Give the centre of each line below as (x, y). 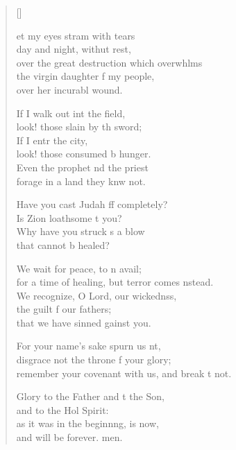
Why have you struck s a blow (81, 231)
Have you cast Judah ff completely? (92, 204)
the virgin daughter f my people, (85, 76)
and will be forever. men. (69, 437)
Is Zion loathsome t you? (69, 217)
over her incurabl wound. (69, 89)
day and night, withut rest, (74, 49)
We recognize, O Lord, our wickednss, (96, 295)
